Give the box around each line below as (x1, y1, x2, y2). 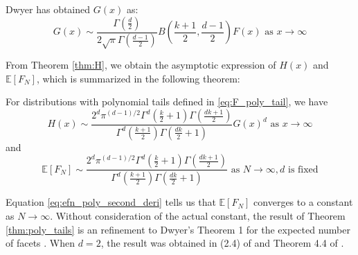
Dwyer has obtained (6, 2, 91, 16)
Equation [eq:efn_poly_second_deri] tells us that (6, 195, 216, 209)
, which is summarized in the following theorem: (36, 71, 240, 85)
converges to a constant (253, 195, 353, 209)
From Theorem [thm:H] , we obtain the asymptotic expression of (6, 58, 276, 72)
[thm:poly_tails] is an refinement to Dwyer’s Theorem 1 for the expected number (6, 222, 350, 236)
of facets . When (6, 236, 75, 250)
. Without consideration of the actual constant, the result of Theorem (50, 208, 346, 222)
